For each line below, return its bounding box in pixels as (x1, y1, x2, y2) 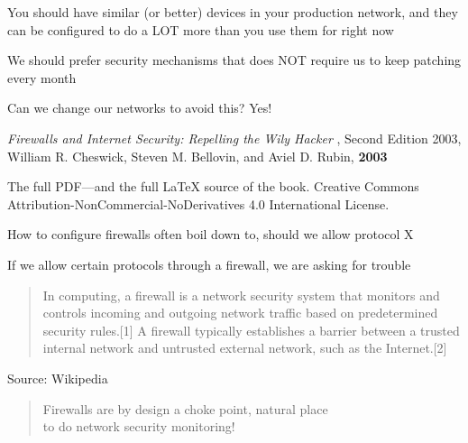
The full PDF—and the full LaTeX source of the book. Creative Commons (7, 177, 419, 196)
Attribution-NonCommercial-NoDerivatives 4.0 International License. (7, 194, 390, 213)
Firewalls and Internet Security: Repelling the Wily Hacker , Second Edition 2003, (7, 128, 462, 147)
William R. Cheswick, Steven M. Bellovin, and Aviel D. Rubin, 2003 (7, 146, 388, 165)
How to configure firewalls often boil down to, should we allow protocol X (7, 225, 414, 244)
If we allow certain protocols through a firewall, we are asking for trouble (7, 254, 411, 273)
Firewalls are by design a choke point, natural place (42, 399, 328, 418)
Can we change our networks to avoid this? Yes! (7, 98, 272, 117)
